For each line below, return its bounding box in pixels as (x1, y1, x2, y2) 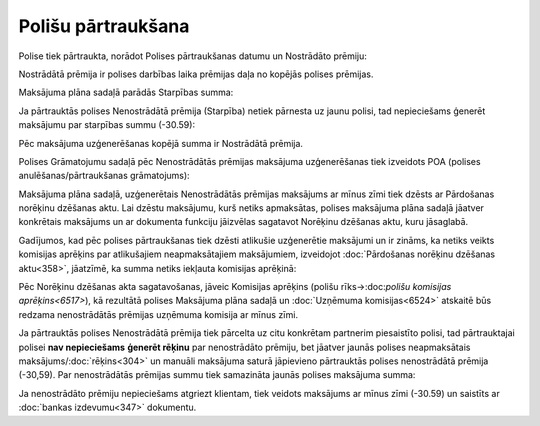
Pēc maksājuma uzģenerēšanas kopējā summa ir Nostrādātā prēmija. (18, 137, 304, 149)
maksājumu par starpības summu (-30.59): (18, 119, 195, 131)
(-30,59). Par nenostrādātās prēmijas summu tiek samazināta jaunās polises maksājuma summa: (18, 369, 416, 381)
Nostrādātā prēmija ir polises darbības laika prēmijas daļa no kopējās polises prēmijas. (18, 68, 374, 80)
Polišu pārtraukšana (18, 15, 190, 37)
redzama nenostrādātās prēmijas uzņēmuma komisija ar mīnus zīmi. (18, 308, 299, 320)
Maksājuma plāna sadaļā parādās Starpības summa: (18, 86, 234, 99)
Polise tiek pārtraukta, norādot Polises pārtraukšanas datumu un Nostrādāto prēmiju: (18, 50, 367, 62)
